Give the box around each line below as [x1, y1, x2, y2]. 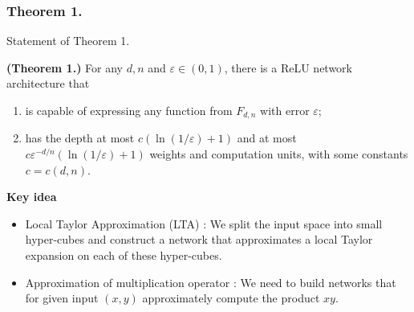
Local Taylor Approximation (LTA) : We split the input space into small [25, 215, 383, 232]
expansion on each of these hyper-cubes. [25, 247, 222, 264]
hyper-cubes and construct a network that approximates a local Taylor [25, 231, 373, 248]
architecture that [6, 75, 90, 92]
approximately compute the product [142, 289, 320, 306]
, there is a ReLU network [224, 59, 352, 76]
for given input [25, 289, 99, 306]
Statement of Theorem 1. [6, 32, 130, 49]
